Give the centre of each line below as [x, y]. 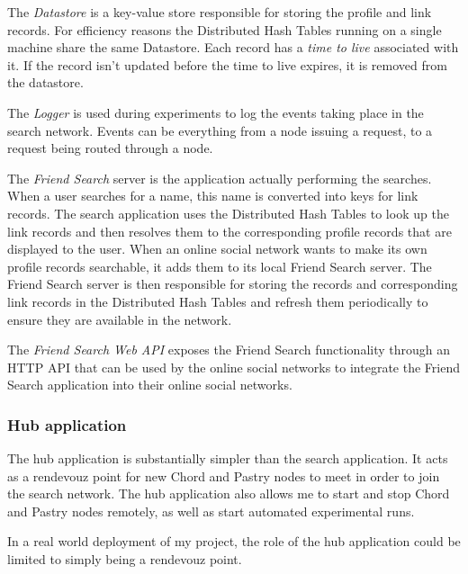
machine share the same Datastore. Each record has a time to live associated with [233, 47]
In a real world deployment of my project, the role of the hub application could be [234, 541]
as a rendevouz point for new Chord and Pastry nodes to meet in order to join [224, 475]
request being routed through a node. [110, 148]
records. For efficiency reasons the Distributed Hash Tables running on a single [225, 29]
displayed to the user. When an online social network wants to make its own [217, 249]
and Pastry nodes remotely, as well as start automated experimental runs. [211, 511]
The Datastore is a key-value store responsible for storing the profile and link [220, 12]
